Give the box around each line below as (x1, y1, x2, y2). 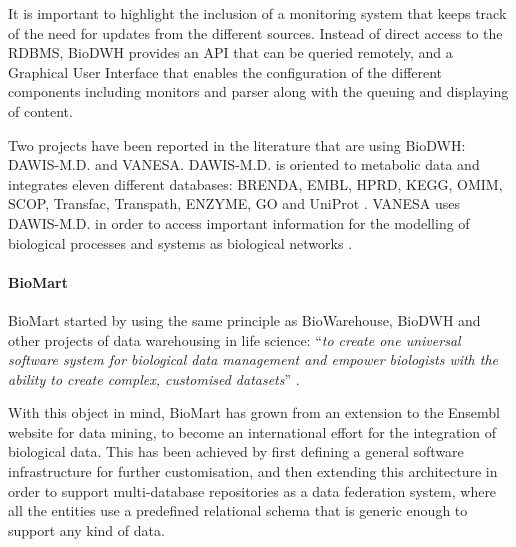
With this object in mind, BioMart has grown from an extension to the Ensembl (8, 402, 501, 423)
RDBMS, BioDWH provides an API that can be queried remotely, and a (8, 42, 453, 63)
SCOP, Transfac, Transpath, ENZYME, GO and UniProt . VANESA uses (8, 193, 460, 214)
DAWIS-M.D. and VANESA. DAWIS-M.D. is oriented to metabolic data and (8, 154, 480, 175)
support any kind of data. (8, 519, 165, 540)
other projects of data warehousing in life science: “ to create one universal (8, 329, 461, 350)
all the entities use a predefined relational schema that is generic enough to (8, 500, 468, 521)
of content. (8, 100, 73, 121)
